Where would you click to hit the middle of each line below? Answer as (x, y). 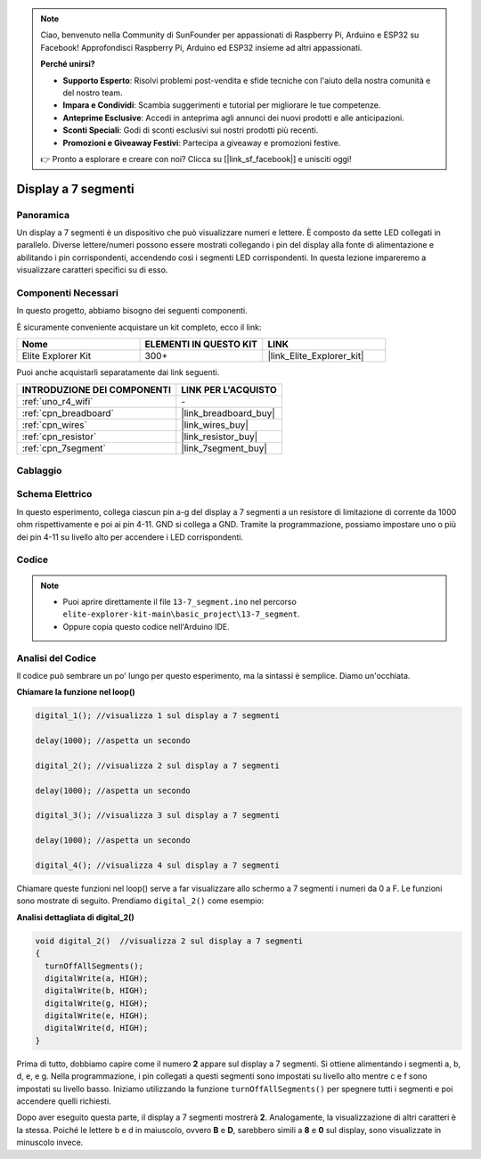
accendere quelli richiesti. (64, 1101)
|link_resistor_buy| (220, 437)
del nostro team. (93, 93)
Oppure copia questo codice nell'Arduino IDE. (147, 626)
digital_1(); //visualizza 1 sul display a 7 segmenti (157, 716)
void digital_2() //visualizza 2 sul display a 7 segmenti (169, 941)
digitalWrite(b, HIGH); (97, 991)
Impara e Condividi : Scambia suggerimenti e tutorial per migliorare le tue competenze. (222, 105)
